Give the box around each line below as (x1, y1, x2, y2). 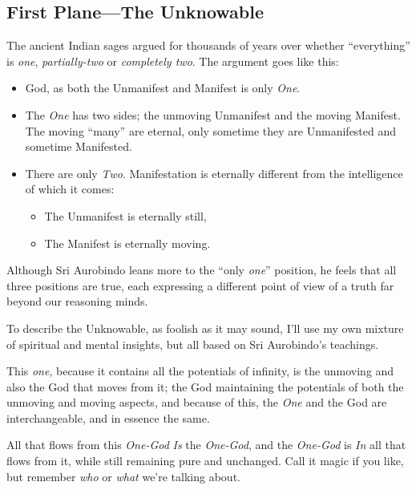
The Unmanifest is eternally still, (44, 207, 207, 224)
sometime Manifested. (25, 138, 132, 155)
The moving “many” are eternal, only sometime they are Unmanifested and (25, 122, 397, 139)
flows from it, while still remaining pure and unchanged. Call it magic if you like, (6, 452, 404, 469)
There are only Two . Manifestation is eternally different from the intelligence (25, 164, 403, 181)
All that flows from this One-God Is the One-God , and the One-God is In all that (6, 436, 406, 453)
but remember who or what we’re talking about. (6, 468, 240, 484)
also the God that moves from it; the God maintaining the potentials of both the (6, 378, 404, 395)
